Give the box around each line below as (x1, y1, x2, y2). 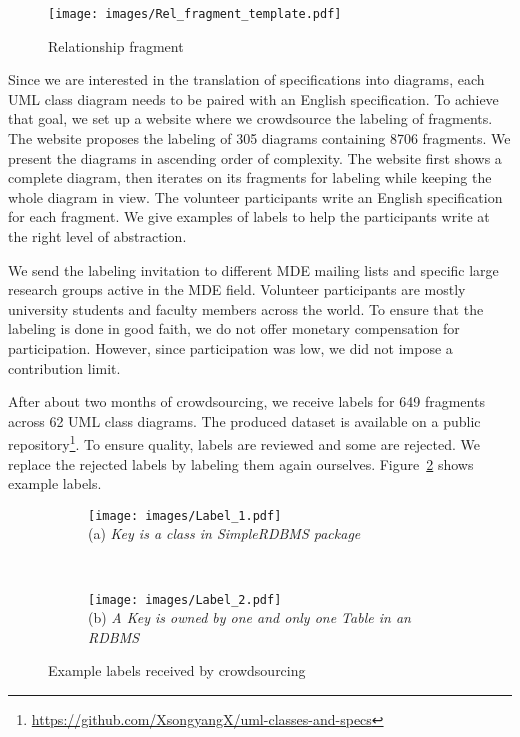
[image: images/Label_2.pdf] (88, 592, 282, 607)
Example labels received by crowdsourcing (48, 660, 306, 681)
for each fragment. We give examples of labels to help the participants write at (8, 206, 490, 227)
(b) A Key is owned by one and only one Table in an (88, 607, 411, 628)
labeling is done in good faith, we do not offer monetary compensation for (8, 318, 460, 339)
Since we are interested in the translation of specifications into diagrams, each (8, 69, 485, 90)
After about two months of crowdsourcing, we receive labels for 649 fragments (8, 391, 485, 412)
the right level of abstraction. (8, 226, 187, 246)
